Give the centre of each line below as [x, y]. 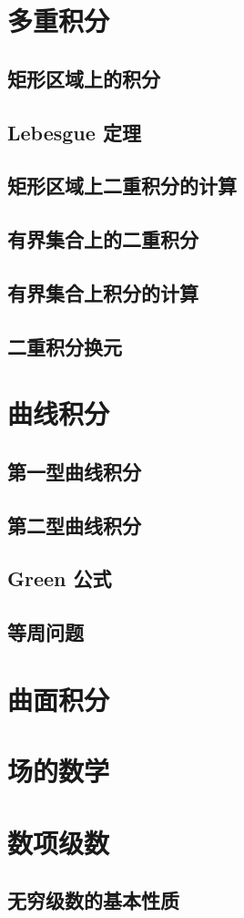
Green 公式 [60, 578]
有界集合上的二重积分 [103, 239]
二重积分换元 [65, 346]
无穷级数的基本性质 [93, 900]
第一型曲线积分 [74, 471]
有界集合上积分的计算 [103, 292]
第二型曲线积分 [74, 525]
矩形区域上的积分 [84, 78]
